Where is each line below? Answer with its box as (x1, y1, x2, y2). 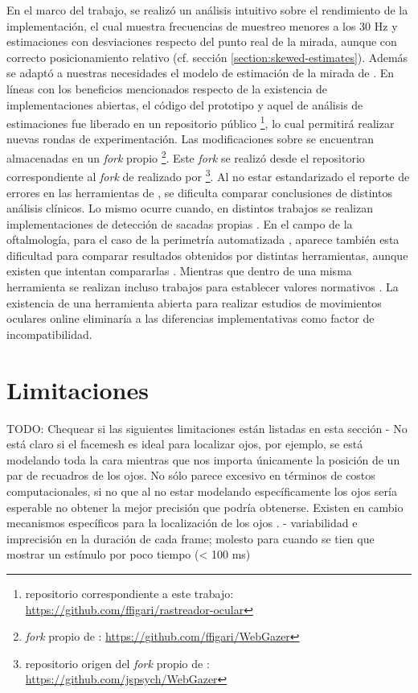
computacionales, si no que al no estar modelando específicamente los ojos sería (6, 482, 397, 499)
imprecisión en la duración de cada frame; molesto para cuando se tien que (6, 530, 375, 547)
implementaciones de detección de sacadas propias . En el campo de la (6, 215, 353, 232)
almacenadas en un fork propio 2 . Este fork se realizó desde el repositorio (6, 147, 365, 166)
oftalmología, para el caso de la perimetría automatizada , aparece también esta (6, 231, 400, 248)
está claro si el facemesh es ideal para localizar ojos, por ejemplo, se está (6, 435, 363, 452)
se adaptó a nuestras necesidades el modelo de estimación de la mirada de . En (6, 64, 395, 81)
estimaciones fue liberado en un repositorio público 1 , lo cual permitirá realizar (6, 113, 395, 131)
